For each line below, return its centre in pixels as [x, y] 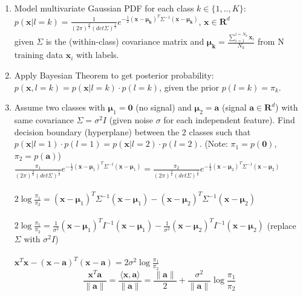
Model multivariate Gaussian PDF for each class [104, 8]
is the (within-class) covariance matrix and [125, 41]
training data [38, 55]
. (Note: [213, 143]
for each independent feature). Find [229, 119]
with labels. [97, 55]
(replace [282, 225]
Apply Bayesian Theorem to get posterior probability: [114, 75]
